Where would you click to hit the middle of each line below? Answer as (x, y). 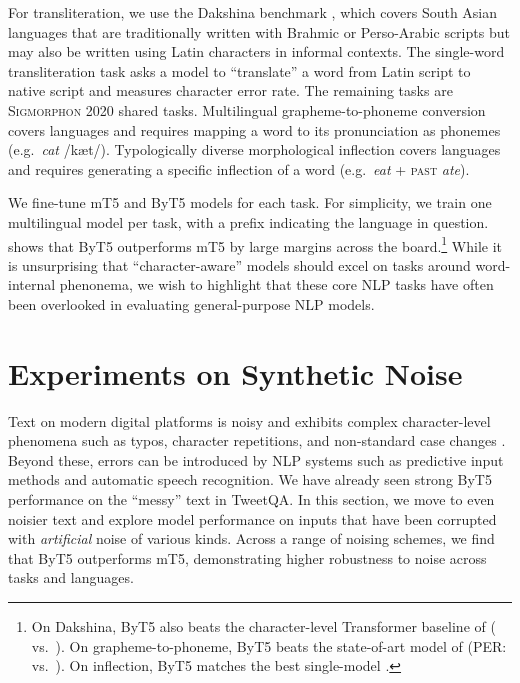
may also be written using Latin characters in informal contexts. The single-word (256, 51)
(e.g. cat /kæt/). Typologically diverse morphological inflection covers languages (254, 149)
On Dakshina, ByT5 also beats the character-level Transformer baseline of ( (263, 626)
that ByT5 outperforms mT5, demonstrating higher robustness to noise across (247, 557)
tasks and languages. (71, 577)
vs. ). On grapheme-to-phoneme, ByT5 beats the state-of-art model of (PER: (269, 645)
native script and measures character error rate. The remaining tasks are (230, 90)
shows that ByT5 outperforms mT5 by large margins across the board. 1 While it (255, 244)
